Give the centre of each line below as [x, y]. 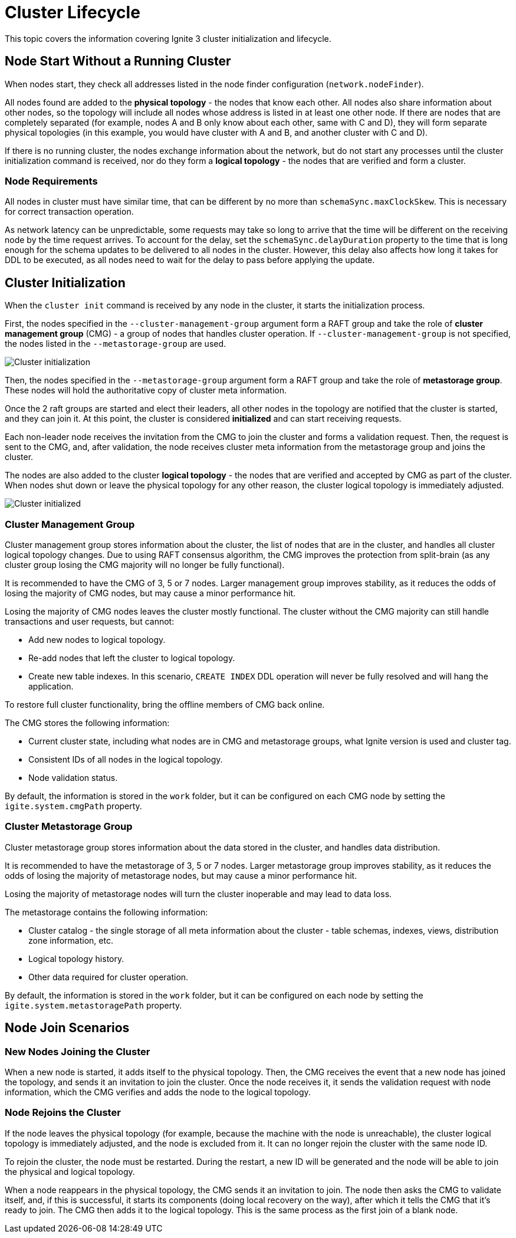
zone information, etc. [71, 940]
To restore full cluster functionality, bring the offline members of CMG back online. [165, 704]
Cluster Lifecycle [73, 12]
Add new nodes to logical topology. [97, 639]
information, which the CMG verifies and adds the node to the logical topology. [158, 1092]
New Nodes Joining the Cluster [78, 1051]
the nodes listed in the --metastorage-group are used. [116, 344]
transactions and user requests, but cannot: [90, 621]
